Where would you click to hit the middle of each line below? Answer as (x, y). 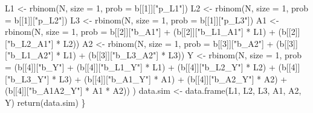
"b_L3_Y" (27, 78)
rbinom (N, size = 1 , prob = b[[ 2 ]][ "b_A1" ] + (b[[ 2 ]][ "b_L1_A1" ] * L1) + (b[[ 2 (150, 32)
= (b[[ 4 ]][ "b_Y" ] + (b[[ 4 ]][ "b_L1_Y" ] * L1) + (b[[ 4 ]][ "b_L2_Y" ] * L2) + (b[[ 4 (150, 66)
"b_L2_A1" (29, 43)
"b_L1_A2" (29, 55)
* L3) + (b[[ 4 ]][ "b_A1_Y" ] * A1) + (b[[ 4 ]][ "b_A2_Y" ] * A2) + (169, 78)
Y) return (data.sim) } (45, 102)
